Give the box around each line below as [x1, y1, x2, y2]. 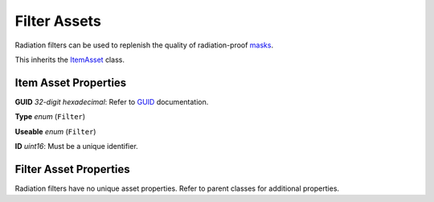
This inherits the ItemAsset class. [14, 55, 125, 64]
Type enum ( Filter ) [14, 112, 86, 122]
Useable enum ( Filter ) [14, 126, 96, 136]
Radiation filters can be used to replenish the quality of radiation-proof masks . [14, 40, 273, 50]
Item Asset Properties [14, 76, 127, 89]
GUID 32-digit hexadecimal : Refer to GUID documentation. [14, 97, 209, 106]
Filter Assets [14, 12, 102, 30]
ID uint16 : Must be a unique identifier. [14, 142, 138, 151]
